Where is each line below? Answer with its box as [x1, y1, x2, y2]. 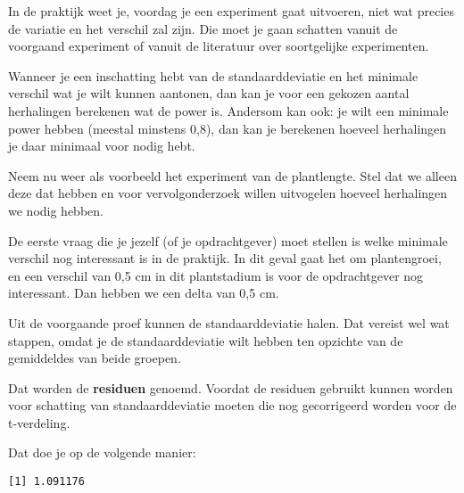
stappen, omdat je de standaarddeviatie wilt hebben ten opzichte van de [8, 331, 403, 349]
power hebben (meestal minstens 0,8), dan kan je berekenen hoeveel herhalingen [8, 119, 447, 137]
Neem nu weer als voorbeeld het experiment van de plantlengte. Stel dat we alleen [8, 166, 457, 185]
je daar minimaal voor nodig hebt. [8, 136, 195, 155]
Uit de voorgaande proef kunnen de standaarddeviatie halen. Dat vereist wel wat [8, 313, 450, 332]
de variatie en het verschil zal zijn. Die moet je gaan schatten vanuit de [8, 19, 398, 37]
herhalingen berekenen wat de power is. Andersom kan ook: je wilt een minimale [8, 101, 449, 119]
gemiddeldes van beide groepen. [8, 349, 181, 367]
